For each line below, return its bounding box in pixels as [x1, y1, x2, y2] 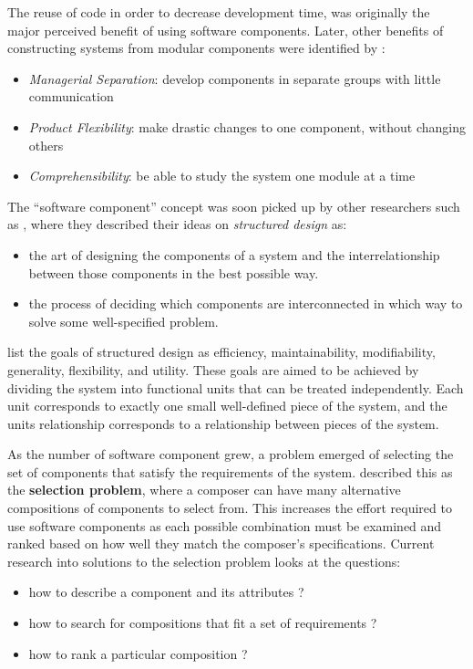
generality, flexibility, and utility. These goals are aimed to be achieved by [7, 360, 419, 379]
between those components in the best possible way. [28, 263, 319, 282]
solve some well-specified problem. [28, 311, 219, 330]
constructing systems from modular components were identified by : [7, 38, 386, 57]
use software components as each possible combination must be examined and [7, 516, 442, 535]
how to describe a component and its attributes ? [28, 582, 304, 601]
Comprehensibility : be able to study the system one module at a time [28, 166, 416, 185]
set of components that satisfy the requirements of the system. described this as [7, 462, 453, 481]
